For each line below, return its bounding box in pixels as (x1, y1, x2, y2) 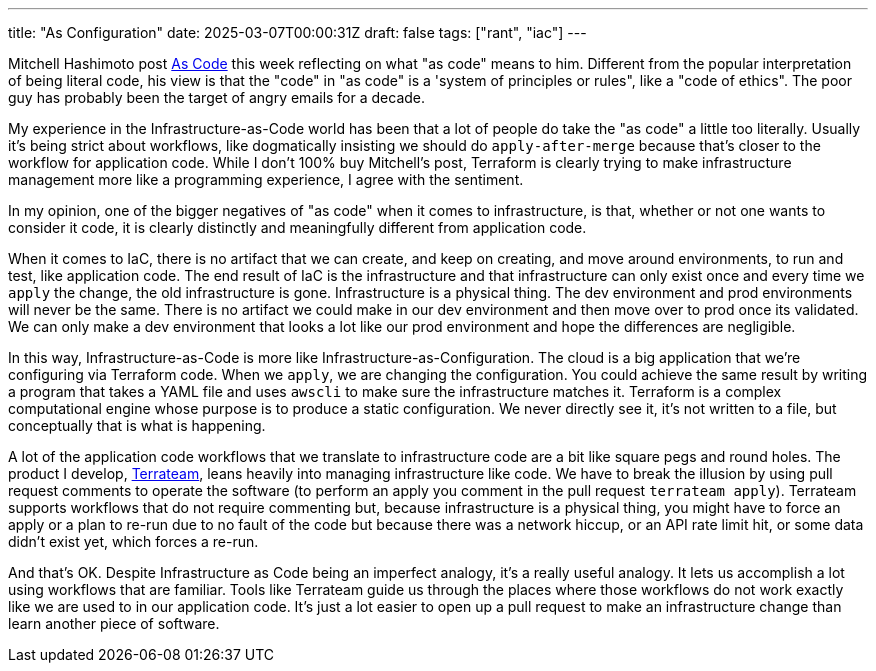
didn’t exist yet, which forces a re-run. (8, 533, 259, 550)
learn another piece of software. (8, 615, 220, 632)
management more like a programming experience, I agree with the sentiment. (8, 171, 524, 188)
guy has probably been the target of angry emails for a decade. (8, 89, 426, 106)
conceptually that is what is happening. (8, 417, 266, 434)
